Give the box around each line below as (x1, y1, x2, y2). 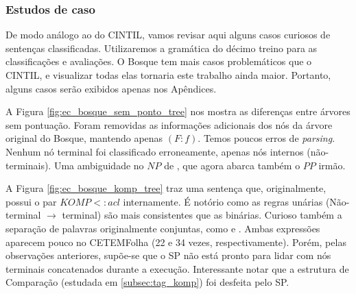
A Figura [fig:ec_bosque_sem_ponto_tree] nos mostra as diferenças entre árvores (5, 104, 351, 119)
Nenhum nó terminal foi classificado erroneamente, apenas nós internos (5, 144, 304, 158)
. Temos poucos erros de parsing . (198, 131, 335, 145)
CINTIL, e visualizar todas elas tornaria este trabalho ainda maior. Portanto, (5, 68, 331, 82)
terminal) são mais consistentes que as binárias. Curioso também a (62, 208, 342, 222)
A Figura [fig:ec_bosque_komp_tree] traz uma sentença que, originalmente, (5, 181, 327, 195)
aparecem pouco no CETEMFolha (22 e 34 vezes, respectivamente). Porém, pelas (5, 234, 346, 249)
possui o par (5, 194, 57, 208)
